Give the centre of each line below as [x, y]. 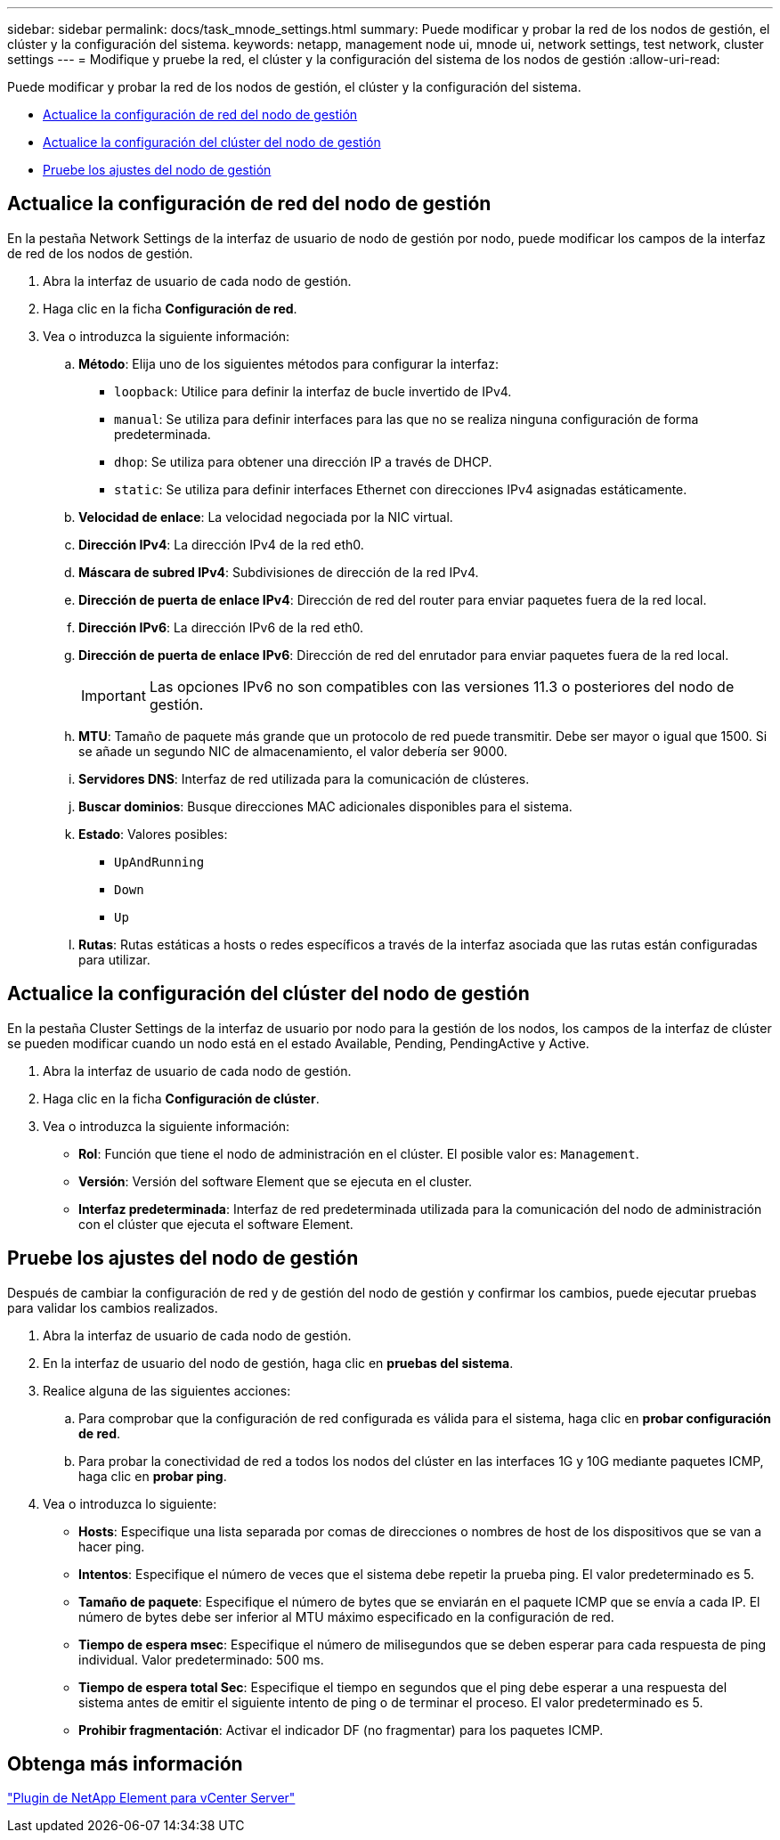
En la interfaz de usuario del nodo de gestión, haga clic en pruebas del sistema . [278, 1363]
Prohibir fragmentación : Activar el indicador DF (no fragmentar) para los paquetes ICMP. [341, 1730]
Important [114, 695]
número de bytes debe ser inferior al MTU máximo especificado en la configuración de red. [346, 1616]
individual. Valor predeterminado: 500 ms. [201, 1659]
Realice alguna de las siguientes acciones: [167, 1390]
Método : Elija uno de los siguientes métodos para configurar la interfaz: [288, 363]
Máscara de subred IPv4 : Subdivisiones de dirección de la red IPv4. [279, 572]
